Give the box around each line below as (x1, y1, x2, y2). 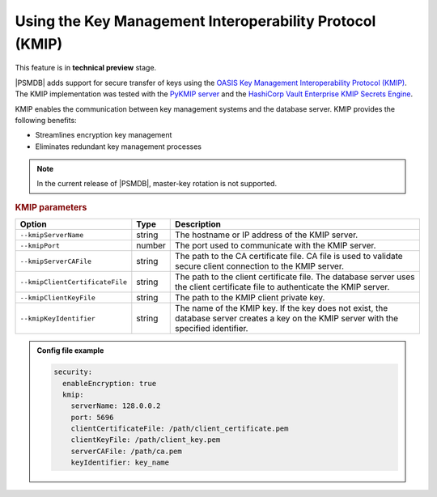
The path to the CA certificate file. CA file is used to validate (175, 251, 404, 262)
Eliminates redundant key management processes (35, 142, 202, 151)
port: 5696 (70, 413, 114, 422)
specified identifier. (175, 323, 248, 334)
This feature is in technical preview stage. (15, 63, 157, 73)
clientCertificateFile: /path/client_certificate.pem (70, 424, 289, 433)
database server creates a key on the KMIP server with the (175, 312, 399, 324)
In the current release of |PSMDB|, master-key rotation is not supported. (36, 179, 278, 189)
